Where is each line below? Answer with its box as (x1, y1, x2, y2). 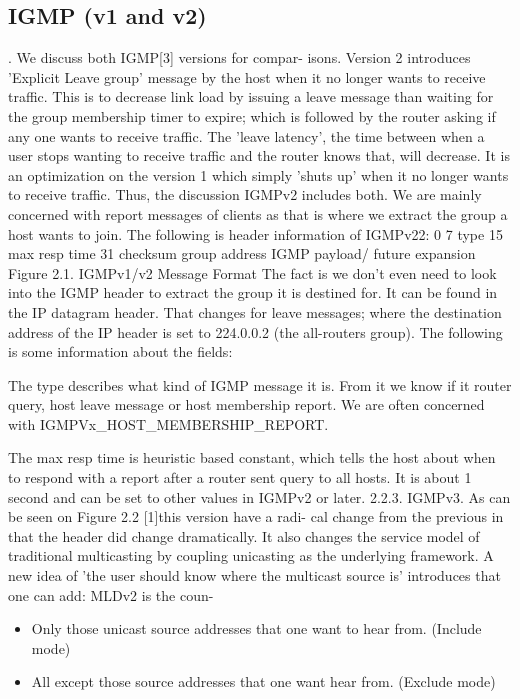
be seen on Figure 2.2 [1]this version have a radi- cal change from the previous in (8, 506, 504, 527)
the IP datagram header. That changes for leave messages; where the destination (8, 301, 502, 322)
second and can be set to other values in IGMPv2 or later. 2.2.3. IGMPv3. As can (8, 486, 511, 507)
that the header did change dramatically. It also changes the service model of (8, 525, 480, 546)
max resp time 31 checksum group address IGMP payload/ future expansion (8, 243, 476, 264)
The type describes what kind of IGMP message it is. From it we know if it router (8, 374, 512, 395)
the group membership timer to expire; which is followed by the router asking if (8, 105, 496, 126)
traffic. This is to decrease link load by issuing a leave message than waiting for (8, 86, 494, 107)
